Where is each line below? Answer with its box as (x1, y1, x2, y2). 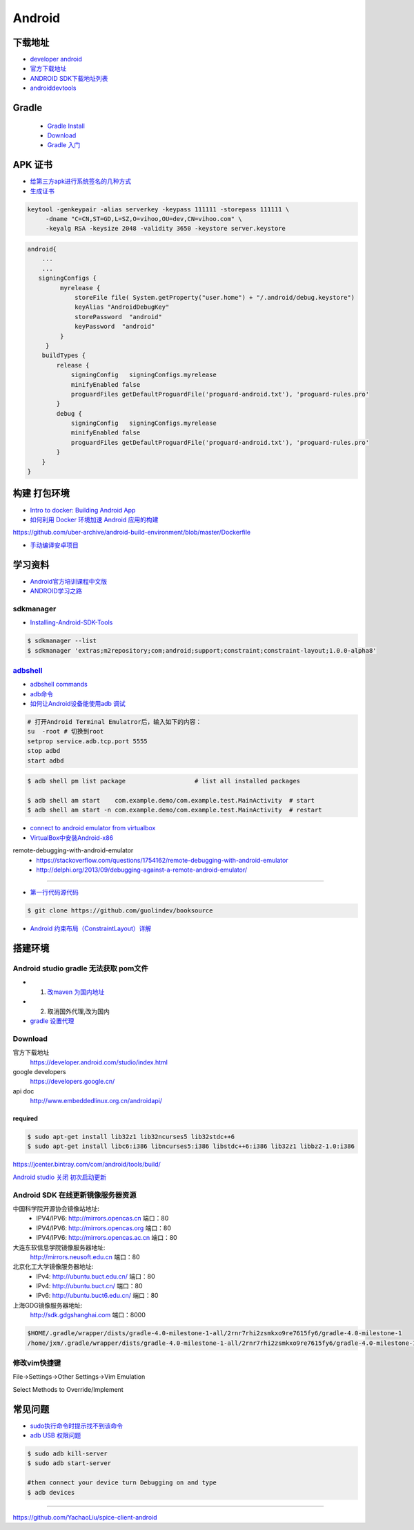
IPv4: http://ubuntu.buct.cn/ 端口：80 (36, 1282, 143, 1290)
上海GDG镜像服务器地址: (12, 1301, 83, 1309)
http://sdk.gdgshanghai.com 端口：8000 (30, 1311, 146, 1319)
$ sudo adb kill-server (27, 1450, 108, 1457)
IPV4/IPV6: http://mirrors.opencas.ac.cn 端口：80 (36, 1234, 177, 1242)
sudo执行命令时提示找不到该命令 (30, 1422, 124, 1430)
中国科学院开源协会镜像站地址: (12, 1204, 100, 1212)
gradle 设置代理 (30, 1016, 75, 1025)
